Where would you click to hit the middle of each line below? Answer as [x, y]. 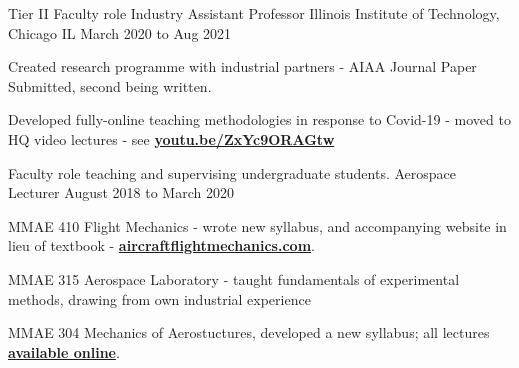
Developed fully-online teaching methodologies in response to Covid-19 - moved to [259, 119]
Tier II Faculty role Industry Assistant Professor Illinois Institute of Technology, [254, 13]
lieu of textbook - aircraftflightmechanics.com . [161, 245]
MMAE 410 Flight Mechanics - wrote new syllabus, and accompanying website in [257, 225]
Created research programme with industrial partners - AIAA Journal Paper [242, 66]
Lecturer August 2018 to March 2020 [121, 192]
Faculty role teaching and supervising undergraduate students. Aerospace [232, 172]
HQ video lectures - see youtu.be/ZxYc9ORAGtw [171, 138]
